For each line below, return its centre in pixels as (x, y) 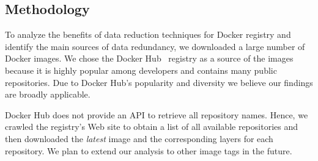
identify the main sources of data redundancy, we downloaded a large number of (155, 46)
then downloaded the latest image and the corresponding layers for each (139, 138)
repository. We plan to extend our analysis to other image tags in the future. (149, 150)
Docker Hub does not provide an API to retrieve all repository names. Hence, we (157, 114)
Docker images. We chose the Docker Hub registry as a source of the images (149, 58)
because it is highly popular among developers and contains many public (141, 70)
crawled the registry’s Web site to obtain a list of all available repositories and (151, 127)
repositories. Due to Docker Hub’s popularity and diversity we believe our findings (159, 82)
